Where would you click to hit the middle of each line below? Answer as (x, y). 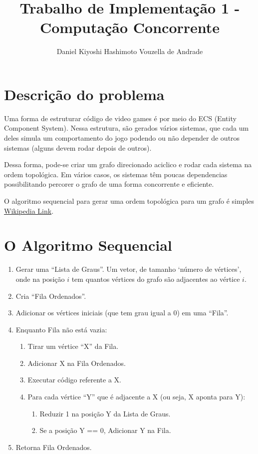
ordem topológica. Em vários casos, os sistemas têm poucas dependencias (116, 174)
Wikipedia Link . (29, 210)
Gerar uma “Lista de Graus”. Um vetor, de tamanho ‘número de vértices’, (129, 269)
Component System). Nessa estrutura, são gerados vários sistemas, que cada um (127, 128)
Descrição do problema (84, 94)
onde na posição (40, 279)
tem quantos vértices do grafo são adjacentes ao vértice (156, 279)
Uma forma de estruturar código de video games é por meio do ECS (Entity (120, 118)
